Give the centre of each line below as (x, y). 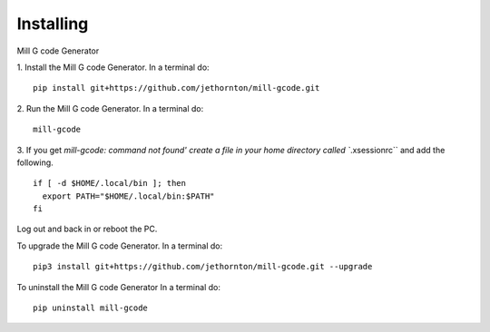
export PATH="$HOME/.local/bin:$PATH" (128, 196)
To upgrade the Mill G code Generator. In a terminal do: (120, 246)
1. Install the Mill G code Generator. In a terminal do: (113, 67)
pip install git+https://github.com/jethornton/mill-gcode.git (176, 88)
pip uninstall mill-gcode (91, 308)
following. (35, 162)
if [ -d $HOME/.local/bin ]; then (109, 183)
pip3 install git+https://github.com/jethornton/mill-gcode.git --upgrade (203, 267)
